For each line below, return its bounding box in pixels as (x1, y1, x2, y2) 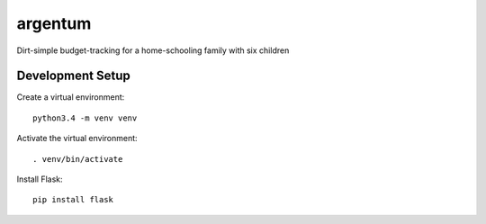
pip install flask (32, 194, 114, 205)
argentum (16, 13, 92, 33)
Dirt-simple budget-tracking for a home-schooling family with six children (16, 45, 290, 56)
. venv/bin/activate (32, 154, 123, 164)
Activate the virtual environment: (16, 133, 139, 144)
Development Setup (16, 68, 130, 84)
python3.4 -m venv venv (32, 112, 138, 123)
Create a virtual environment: (16, 92, 125, 103)
